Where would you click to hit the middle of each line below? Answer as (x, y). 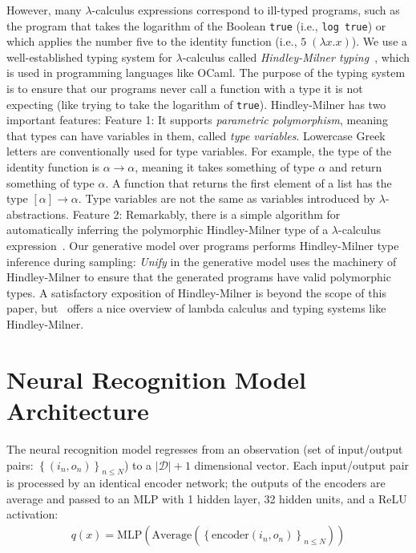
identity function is (53, 167)
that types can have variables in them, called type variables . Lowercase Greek (196, 135)
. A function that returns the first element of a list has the (248, 182)
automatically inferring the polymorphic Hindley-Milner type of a (168, 230)
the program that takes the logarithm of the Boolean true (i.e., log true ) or (196, 25)
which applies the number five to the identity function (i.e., (152, 41)
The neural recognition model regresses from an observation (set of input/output (205, 448)
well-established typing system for (89, 57)
